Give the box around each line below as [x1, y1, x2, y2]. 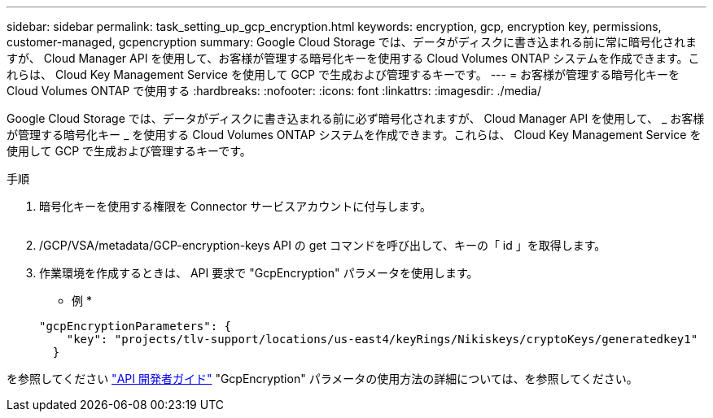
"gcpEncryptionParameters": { [39, 320, 232, 333]
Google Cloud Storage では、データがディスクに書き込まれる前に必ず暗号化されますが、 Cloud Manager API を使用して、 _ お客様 [7, 111, 705, 125]
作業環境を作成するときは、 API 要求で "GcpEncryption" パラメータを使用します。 [39, 266, 479, 280]
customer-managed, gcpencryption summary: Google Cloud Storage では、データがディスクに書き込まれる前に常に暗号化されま [7, 35, 697, 49]
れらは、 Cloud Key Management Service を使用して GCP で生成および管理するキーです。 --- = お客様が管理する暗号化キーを [7, 67, 680, 81]
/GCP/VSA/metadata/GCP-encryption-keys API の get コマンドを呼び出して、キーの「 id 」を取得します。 [39, 238, 606, 252]
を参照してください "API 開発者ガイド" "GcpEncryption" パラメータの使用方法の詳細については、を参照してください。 [7, 372, 638, 385]
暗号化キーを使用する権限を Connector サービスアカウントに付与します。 [39, 199, 431, 213]
